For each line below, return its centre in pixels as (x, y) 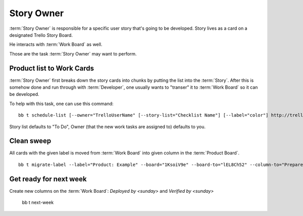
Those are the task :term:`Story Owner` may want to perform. (73, 53)
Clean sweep (30, 141)
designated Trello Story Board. (41, 35)
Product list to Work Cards (52, 68)
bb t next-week (38, 202)
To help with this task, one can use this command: (61, 103)
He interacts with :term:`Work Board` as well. (56, 44)
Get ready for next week (48, 179)
